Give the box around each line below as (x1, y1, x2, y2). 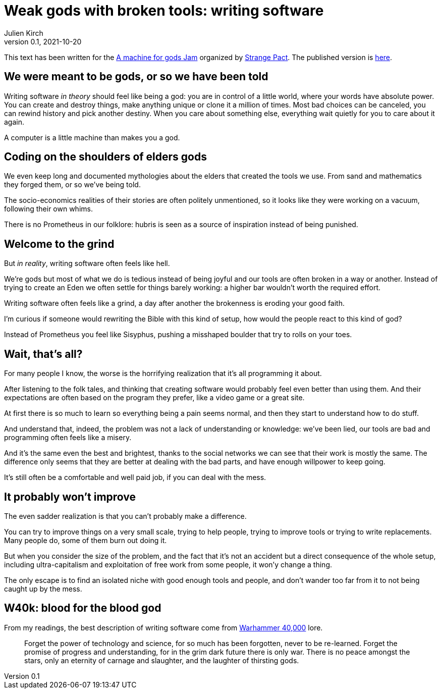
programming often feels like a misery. (4, 433, 132, 442)
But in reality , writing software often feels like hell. (4, 259, 170, 268)
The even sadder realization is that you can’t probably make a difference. (4, 511, 247, 520)
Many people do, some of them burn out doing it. (4, 536, 167, 545)
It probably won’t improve (4, 490, 136, 503)
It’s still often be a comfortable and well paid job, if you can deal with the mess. (4, 473, 266, 482)
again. (4, 117, 25, 126)
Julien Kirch (4, 28, 43, 37)
